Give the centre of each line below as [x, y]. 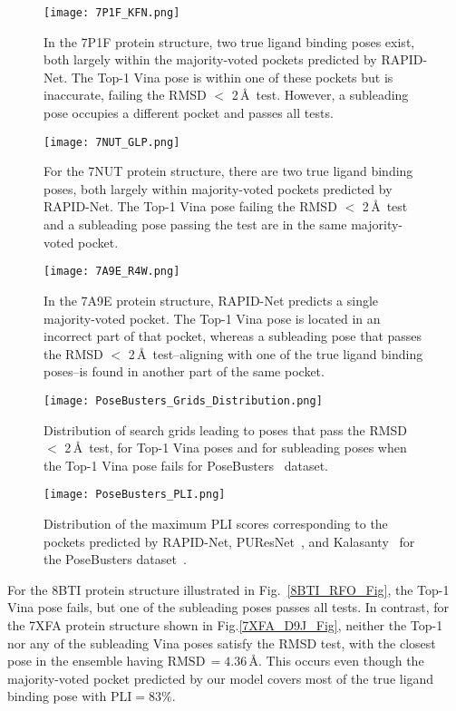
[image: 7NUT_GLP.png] [112, 142]
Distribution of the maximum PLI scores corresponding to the [216, 523]
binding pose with [57, 696]
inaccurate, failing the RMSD [125, 95]
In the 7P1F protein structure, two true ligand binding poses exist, [229, 41]
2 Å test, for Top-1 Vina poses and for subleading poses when [236, 448]
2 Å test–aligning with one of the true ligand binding [276, 353]
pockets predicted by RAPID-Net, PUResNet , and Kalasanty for [229, 541]
